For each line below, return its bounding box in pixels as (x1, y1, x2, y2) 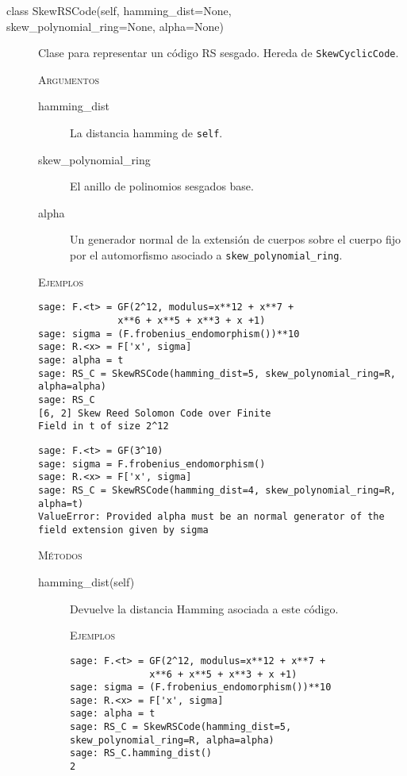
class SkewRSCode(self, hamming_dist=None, (6, 2, 232, 18)
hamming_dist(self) (38, 574, 135, 590)
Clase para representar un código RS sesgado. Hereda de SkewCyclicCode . (38, 44, 399, 61)
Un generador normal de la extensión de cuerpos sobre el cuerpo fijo (70, 231, 401, 248)
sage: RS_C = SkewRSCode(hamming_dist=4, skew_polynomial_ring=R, (38, 484, 397, 496)
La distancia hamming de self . (70, 125, 223, 141)
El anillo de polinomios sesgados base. (70, 178, 254, 194)
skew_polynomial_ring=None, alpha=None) (6, 17, 224, 34)
